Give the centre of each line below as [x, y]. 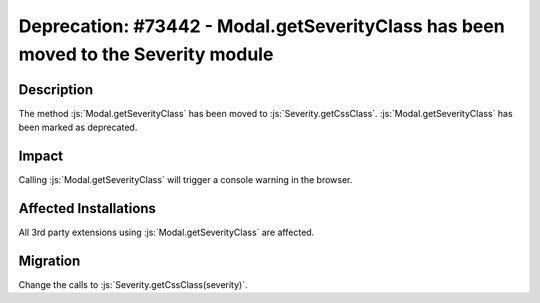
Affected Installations [87, 208]
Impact [41, 156]
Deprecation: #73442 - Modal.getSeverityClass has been [261, 26]
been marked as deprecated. [78, 127]
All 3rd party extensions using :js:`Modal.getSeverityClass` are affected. [166, 232]
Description [56, 89]
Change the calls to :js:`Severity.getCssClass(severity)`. [133, 284]
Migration [49, 260]
